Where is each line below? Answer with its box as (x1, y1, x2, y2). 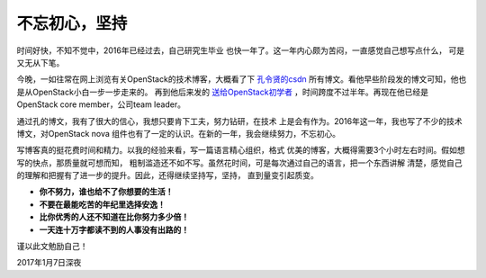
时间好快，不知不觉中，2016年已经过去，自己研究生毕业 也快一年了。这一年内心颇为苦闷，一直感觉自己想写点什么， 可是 (16, 45, 465, 56)
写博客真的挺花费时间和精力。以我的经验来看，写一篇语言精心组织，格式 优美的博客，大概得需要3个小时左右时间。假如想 (16, 145, 465, 156)
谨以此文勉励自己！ (16, 241, 88, 252)
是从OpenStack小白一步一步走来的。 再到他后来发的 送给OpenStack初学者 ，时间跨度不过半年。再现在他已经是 (16, 86, 429, 97)
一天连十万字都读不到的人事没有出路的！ (39, 224, 189, 235)
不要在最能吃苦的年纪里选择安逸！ (39, 199, 166, 210)
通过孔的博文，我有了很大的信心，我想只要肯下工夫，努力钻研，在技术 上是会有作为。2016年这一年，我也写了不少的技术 (16, 115, 463, 126)
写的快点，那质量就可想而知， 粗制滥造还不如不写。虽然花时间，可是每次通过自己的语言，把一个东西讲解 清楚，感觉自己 (16, 157, 463, 168)
